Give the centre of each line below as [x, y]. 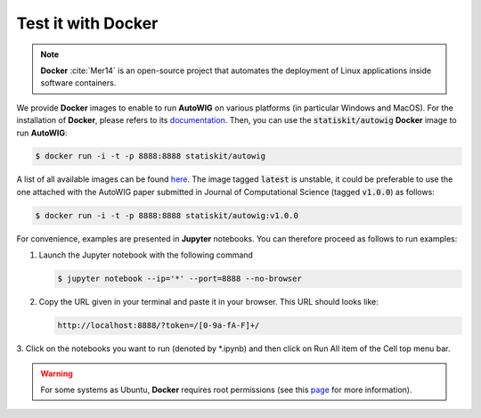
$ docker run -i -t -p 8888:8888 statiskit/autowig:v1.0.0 [167, 215]
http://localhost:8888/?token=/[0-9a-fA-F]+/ [159, 326]
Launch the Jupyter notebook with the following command [146, 255]
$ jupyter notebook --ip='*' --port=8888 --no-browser [179, 279]
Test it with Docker [87, 23]
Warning [57, 373]
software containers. [78, 83]
